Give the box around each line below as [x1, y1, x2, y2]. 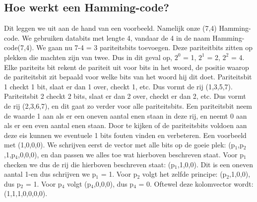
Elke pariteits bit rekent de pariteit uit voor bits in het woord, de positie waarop [4, 62, 249, 72]
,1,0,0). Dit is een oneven [177, 159, 254, 169]
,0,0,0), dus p [93, 178, 134, 189]
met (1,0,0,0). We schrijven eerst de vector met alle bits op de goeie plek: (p [4, 139, 235, 150]
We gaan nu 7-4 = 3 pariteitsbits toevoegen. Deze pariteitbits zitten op [36, 42, 253, 53]
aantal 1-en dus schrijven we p [4, 169, 96, 179]
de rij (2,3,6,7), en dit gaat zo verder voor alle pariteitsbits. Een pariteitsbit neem [4, 100, 253, 111]
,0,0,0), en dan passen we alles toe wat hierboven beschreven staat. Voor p [18, 149, 244, 159]
